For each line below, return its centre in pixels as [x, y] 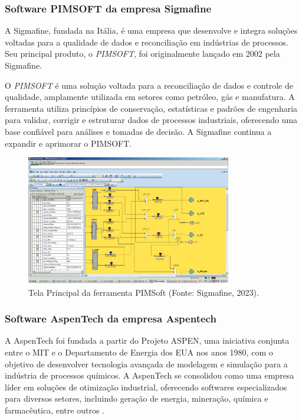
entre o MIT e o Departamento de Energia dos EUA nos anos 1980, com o [139, 352]
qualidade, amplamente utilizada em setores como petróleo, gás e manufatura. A [150, 97]
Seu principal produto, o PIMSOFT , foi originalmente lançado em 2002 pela [142, 54]
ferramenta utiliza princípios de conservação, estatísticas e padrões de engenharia [151, 108]
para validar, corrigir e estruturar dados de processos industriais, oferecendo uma [151, 120]
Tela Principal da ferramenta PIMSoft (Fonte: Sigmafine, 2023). [144, 292]
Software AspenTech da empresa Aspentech [111, 319]
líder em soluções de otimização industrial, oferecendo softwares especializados [146, 387]
